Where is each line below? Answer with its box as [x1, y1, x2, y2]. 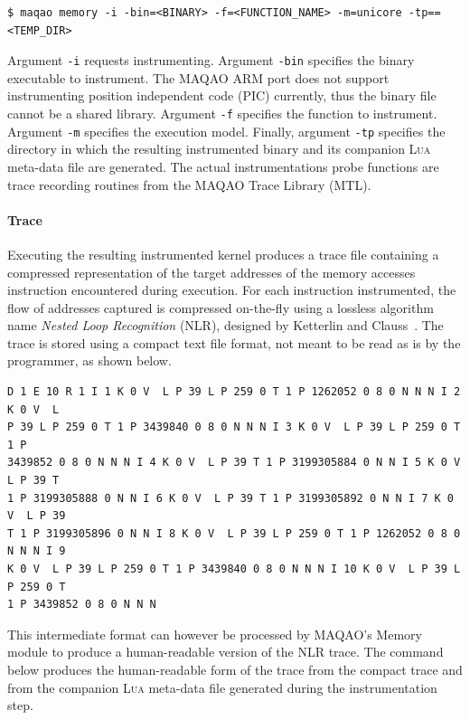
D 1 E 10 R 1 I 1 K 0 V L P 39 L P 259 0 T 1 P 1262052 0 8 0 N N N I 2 [7, 385, 461, 399]
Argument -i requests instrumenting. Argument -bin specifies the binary [7, 51, 415, 70]
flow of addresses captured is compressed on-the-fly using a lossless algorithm [7, 298, 434, 317]
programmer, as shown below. [7, 351, 172, 370]
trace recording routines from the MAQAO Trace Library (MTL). [7, 175, 371, 194]
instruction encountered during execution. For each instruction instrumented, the [7, 280, 456, 299]
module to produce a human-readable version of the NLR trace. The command [7, 642, 444, 661]
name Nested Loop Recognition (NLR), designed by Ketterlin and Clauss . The [7, 316, 444, 335]
